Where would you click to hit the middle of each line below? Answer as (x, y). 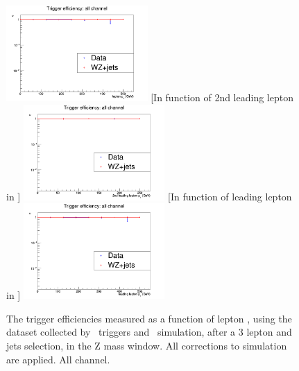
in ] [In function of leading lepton (149, 196)
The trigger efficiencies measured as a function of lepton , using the (149, 318)
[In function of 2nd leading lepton (222, 97)
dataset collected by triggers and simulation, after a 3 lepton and (149, 332)
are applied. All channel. (58, 359)
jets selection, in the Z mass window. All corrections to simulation (147, 346)
